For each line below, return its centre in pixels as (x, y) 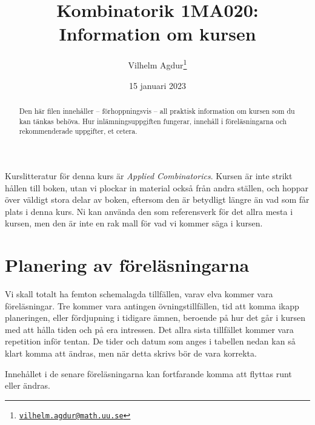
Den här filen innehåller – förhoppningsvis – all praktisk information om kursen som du (157, 110)
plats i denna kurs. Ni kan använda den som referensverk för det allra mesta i (149, 211)
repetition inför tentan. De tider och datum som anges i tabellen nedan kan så (150, 341)
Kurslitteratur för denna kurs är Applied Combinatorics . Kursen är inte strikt (149, 175)
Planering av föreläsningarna (127, 265)
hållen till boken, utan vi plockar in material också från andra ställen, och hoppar (157, 187)
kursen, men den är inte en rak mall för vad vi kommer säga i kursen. (134, 223)
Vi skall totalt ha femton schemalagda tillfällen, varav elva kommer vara (139, 294)
